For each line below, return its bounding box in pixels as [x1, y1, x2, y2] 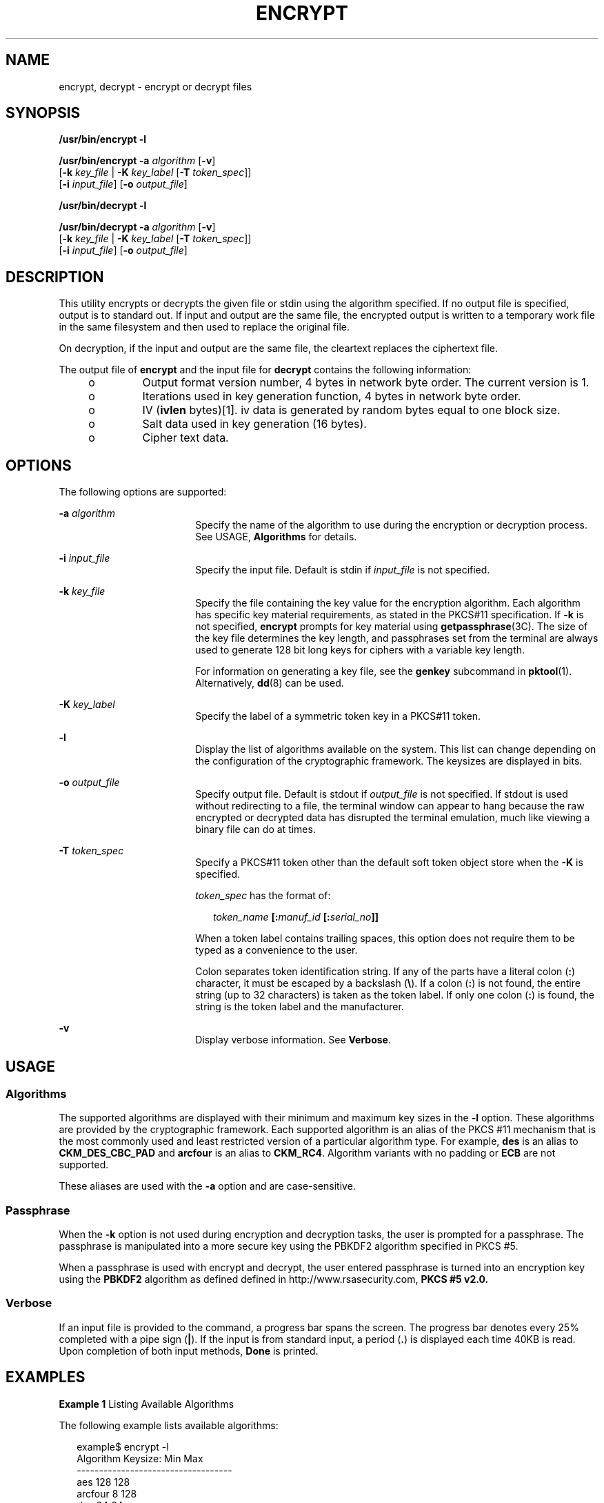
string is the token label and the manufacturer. [195, 1001, 404, 1013]
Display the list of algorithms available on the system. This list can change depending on [195, 743, 596, 756]
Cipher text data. [142, 431, 229, 445]
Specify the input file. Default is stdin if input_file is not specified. [195, 564, 490, 576]
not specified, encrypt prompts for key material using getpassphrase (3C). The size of [195, 620, 588, 633]
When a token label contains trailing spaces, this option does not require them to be [195, 932, 575, 945]
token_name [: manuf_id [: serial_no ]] [213, 911, 379, 923]
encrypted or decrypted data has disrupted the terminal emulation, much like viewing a [195, 812, 590, 824]
